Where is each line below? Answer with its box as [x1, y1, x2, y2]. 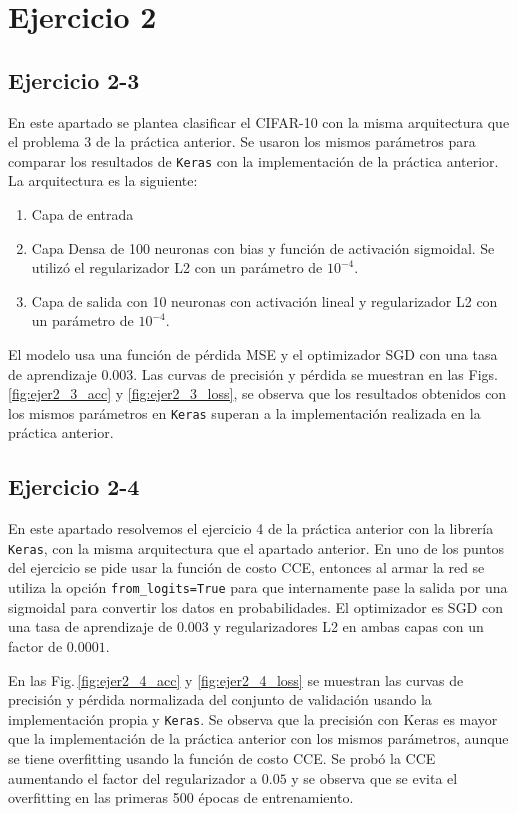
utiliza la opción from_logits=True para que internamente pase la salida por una [8, 577, 508, 598]
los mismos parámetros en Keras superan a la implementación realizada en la [8, 402, 481, 423]
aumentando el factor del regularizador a [8, 767, 258, 788]
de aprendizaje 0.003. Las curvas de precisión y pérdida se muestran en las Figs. [8, 363, 498, 384]
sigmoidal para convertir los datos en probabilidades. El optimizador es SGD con [8, 596, 503, 617]
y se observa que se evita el [291, 767, 458, 788]
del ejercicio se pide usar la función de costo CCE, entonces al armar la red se [8, 557, 485, 578]
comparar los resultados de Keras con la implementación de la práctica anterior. [8, 150, 499, 171]
